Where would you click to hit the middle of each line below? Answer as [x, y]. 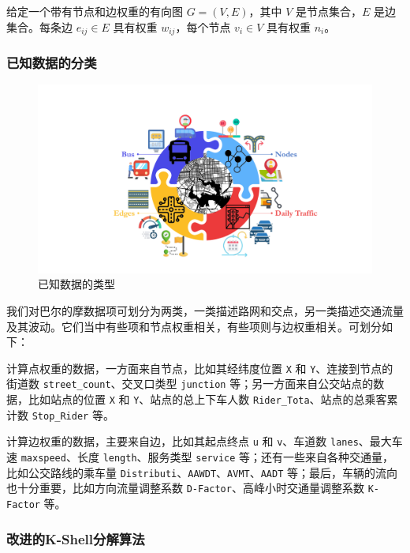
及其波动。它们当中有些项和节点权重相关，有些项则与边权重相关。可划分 [194, 326]
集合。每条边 [39, 26]
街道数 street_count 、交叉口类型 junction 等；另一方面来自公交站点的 [190, 384]
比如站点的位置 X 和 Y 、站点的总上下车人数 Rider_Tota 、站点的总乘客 [207, 399]
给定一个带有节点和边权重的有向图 [95, 11]
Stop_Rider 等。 [73, 414]
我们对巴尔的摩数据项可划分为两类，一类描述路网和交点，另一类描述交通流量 [205, 310]
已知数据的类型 [76, 284]
